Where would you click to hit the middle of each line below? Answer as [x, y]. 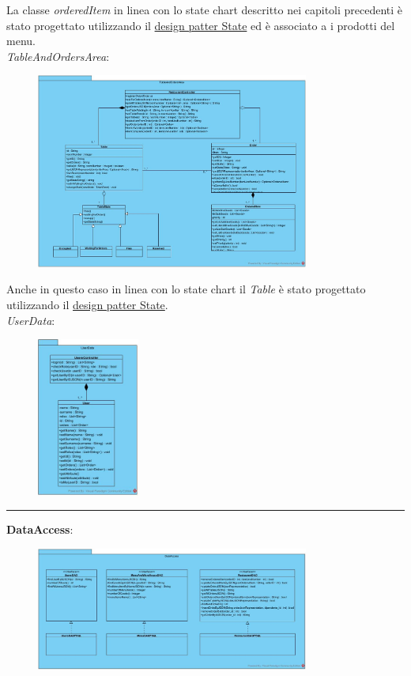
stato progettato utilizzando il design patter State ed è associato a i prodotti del [201, 25]
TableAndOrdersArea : [58, 56]
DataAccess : [40, 529]
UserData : [31, 320]
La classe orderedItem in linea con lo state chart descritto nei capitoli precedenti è [205, 9]
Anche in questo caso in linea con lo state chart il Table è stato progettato [186, 289]
